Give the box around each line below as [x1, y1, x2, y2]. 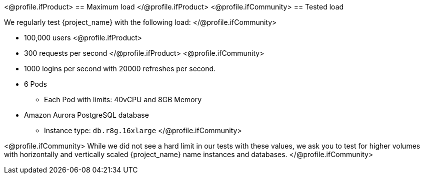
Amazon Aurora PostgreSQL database [24, 111, 149, 119]
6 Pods [24, 80, 47, 88]
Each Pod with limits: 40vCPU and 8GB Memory [44, 95, 202, 104]
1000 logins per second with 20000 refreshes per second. [24, 64, 216, 73]
